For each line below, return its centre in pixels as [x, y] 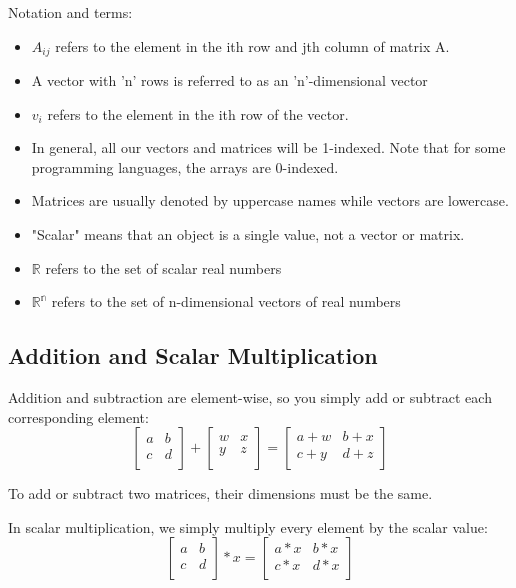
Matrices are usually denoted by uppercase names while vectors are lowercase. [270, 200]
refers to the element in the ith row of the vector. [198, 113]
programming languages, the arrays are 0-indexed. [185, 166]
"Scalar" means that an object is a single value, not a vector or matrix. [248, 234]
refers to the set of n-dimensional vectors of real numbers [226, 301]
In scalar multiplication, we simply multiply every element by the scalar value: [248, 526]
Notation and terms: [70, 12]
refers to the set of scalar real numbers [163, 267]
